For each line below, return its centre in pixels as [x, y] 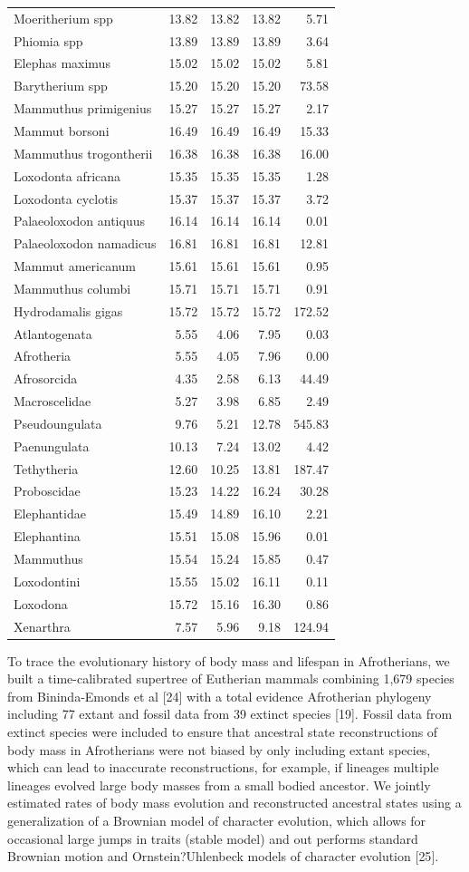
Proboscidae [47, 491]
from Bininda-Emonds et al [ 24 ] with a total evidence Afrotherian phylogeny [220, 696]
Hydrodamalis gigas [68, 310]
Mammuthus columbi [72, 288]
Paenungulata [52, 446]
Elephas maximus [62, 63]
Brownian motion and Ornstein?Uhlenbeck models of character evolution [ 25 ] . [223, 856]
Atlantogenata [53, 333]
